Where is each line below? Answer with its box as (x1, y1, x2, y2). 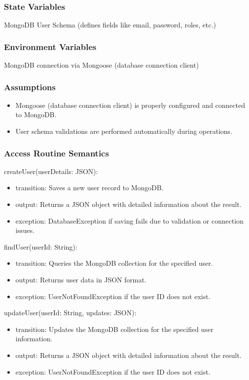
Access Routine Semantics (4, 147, 109, 159)
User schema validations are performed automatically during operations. (15, 126, 232, 136)
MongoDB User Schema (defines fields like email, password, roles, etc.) (4, 20, 216, 30)
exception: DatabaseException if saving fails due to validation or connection (15, 215, 244, 226)
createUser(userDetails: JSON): (4, 166, 98, 176)
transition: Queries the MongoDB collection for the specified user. (15, 258, 213, 268)
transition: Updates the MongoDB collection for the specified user (15, 324, 214, 334)
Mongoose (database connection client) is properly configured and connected (15, 100, 245, 110)
